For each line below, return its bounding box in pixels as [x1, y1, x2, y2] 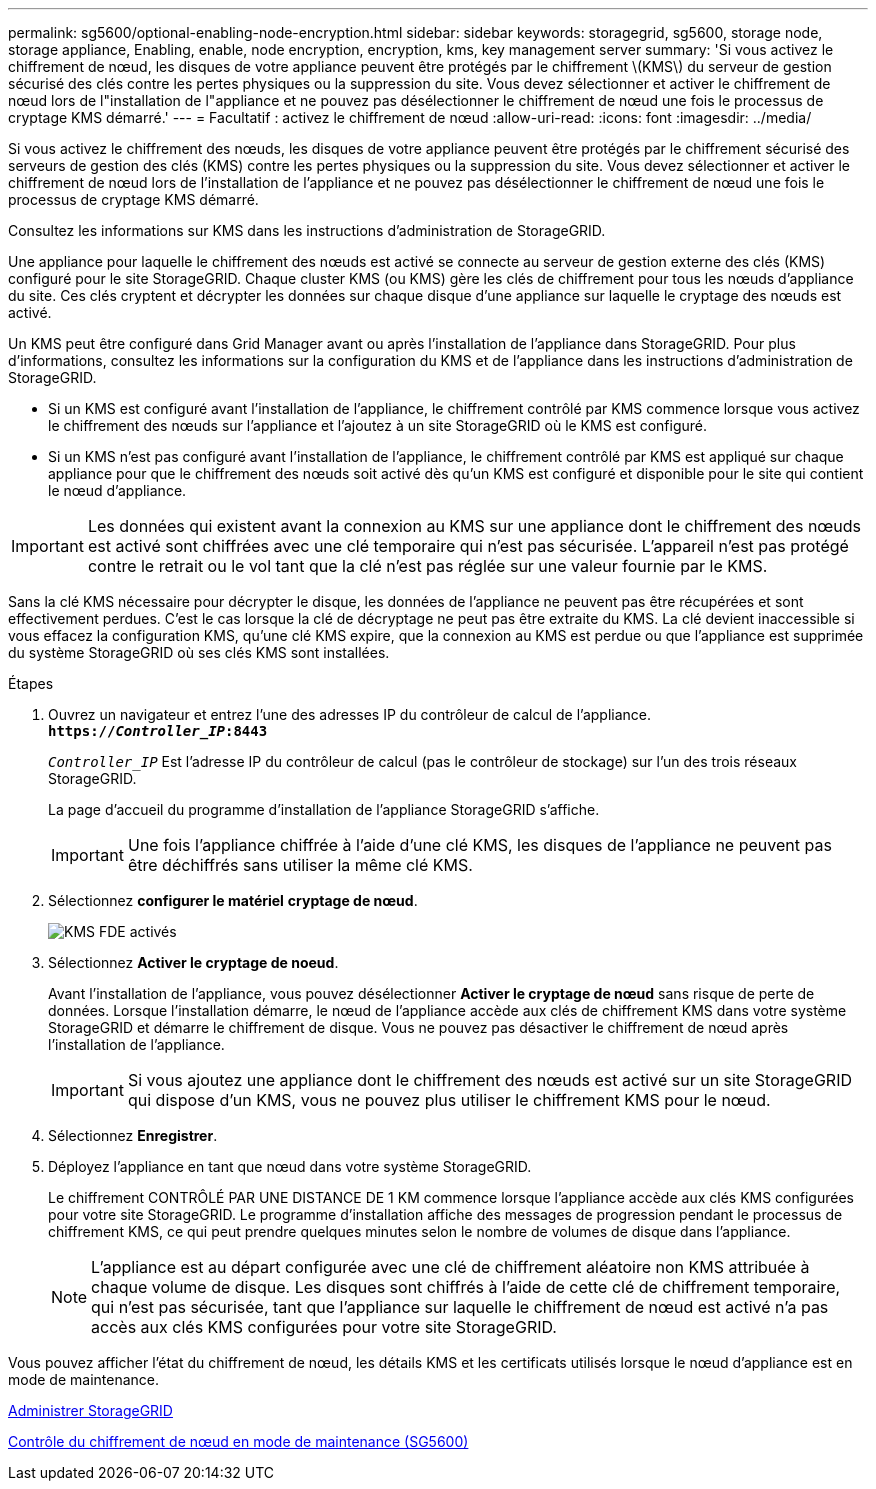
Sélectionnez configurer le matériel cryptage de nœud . [48, 892, 418, 909]
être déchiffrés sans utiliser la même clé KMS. [127, 855, 473, 875]
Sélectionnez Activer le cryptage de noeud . [48, 954, 339, 971]
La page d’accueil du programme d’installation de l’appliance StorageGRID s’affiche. [48, 801, 600, 818]
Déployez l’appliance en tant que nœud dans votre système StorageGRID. [48, 1158, 532, 1175]
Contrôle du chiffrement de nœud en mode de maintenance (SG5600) [8, 1433, 469, 1450]
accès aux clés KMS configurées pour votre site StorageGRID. [91, 1317, 557, 1337]
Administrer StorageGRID [8, 1402, 173, 1419]
